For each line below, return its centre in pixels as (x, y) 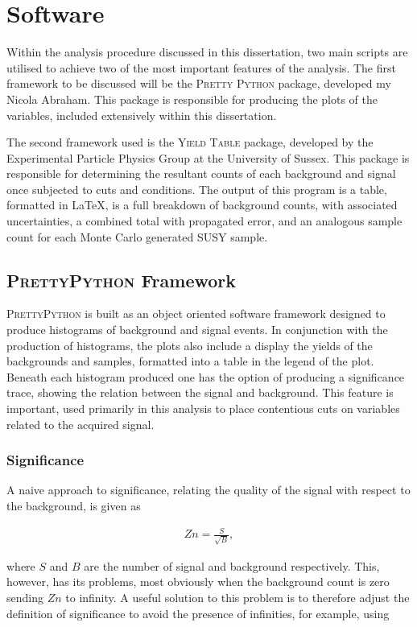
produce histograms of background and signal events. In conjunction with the (197, 330)
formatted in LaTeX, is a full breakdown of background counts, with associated (202, 205)
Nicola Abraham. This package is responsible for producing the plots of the (192, 99)
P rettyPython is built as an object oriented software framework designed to (196, 313)
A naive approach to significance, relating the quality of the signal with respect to (208, 490)
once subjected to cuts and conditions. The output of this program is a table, (197, 189)
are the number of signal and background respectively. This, (232, 565)
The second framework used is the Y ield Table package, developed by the (190, 142)
